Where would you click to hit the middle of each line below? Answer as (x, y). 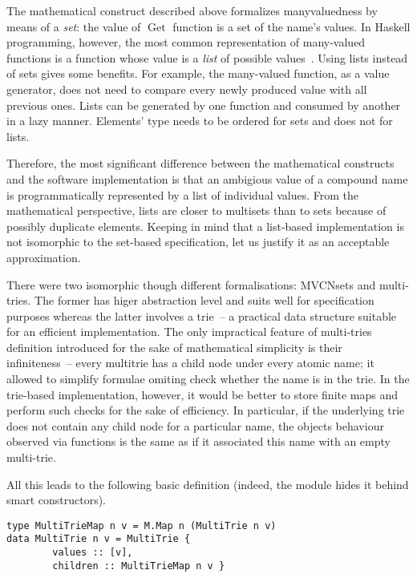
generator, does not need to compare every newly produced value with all (187, 89)
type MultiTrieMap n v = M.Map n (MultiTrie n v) (142, 525)
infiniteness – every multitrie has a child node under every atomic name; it (190, 363)
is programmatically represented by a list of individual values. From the (182, 194)
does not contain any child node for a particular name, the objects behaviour (195, 425)
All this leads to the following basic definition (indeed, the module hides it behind (208, 484)
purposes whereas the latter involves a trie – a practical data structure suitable (202, 315)
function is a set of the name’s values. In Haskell (291, 26)
